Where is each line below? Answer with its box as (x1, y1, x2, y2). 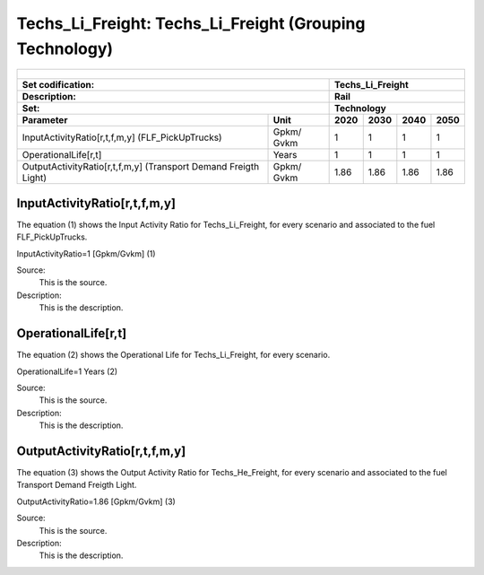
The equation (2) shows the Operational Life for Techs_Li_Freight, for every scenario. (16, 350, 331, 361)
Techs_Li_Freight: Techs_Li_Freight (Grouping (16, 13, 366, 33)
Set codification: (22, 79, 95, 91)
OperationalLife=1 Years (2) (16, 366, 118, 377)
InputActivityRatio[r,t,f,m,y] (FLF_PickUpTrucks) (22, 131, 223, 144)
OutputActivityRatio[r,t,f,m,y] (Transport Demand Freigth (22, 161, 260, 173)
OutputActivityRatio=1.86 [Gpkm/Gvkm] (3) (16, 496, 177, 507)
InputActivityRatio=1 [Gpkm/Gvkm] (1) (16, 248, 156, 259)
